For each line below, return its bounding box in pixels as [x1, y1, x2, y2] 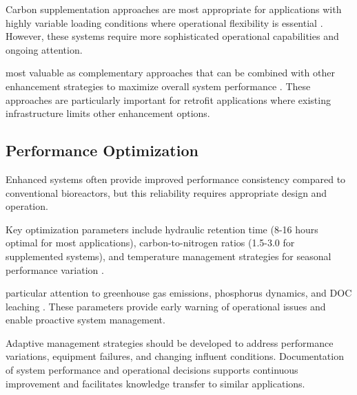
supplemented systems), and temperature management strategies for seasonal [6, 248, 331, 263]
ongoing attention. [6, 42, 83, 56]
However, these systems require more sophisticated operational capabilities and [6, 29, 339, 43]
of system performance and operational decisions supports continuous [6, 363, 298, 377]
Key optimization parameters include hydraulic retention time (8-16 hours [6, 222, 318, 236]
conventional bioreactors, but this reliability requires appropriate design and [6, 185, 327, 200]
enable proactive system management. [6, 312, 165, 327]
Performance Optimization [6, 140, 198, 161]
